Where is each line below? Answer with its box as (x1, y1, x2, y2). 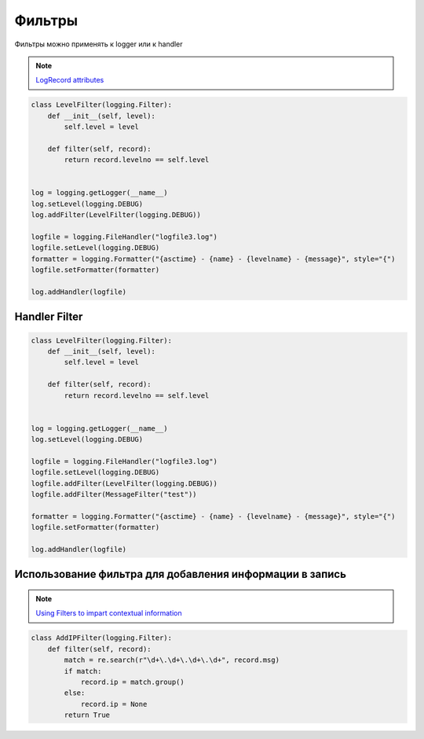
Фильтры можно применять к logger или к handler (14, 39, 184, 49)
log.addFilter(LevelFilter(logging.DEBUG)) (31, 211, 202, 219)
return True (64, 711, 110, 719)
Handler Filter (14, 311, 83, 324)
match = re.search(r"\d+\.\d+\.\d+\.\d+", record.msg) (64, 656, 280, 664)
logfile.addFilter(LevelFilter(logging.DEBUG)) (31, 479, 217, 487)
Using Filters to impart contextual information (35, 608, 182, 618)
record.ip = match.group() (80, 677, 185, 686)
